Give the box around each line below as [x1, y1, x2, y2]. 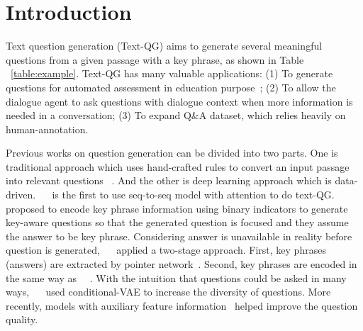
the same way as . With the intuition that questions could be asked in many [6, 270, 347, 285]
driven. [6, 187, 36, 202]
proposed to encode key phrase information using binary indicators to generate [6, 201, 348, 215]
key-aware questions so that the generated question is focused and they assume [6, 215, 349, 230]
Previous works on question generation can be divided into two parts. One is [6, 145, 338, 160]
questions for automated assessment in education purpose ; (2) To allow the [6, 79, 336, 94]
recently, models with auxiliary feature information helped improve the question [6, 298, 358, 313]
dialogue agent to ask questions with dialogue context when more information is [6, 94, 353, 108]
